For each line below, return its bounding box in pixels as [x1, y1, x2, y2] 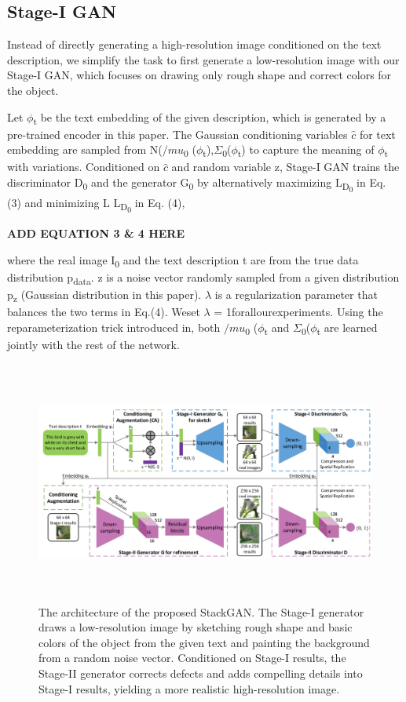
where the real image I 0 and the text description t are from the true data [7, 252, 359, 270]
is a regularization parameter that [214, 286, 378, 303]
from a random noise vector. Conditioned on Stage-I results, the [38, 649, 346, 666]
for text [359, 125, 396, 142]
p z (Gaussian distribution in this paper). [7, 286, 202, 305]
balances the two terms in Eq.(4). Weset [7, 304, 200, 320]
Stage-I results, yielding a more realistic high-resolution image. [38, 680, 340, 697]
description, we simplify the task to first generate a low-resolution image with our [7, 51, 400, 67]
